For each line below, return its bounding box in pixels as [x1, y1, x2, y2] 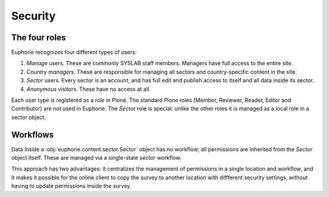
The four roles [11, 32, 66, 43]
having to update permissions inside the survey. [11, 182, 132, 190]
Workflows [11, 129, 54, 140]
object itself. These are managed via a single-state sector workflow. [11, 154, 182, 162]
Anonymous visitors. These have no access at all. [26, 85, 151, 93]
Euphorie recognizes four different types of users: [11, 49, 137, 56]
